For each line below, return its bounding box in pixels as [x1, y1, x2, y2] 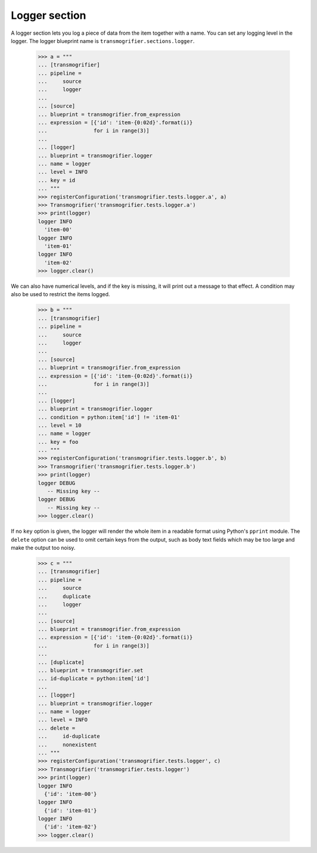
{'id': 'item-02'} [44, 824, 97, 830]
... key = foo [38, 439, 79, 445]
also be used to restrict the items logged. [11, 291, 110, 298]
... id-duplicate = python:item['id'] [38, 675, 150, 682]
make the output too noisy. [11, 544, 76, 551]
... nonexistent [38, 741, 97, 748]
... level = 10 [38, 421, 82, 429]
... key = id [38, 177, 76, 184]
